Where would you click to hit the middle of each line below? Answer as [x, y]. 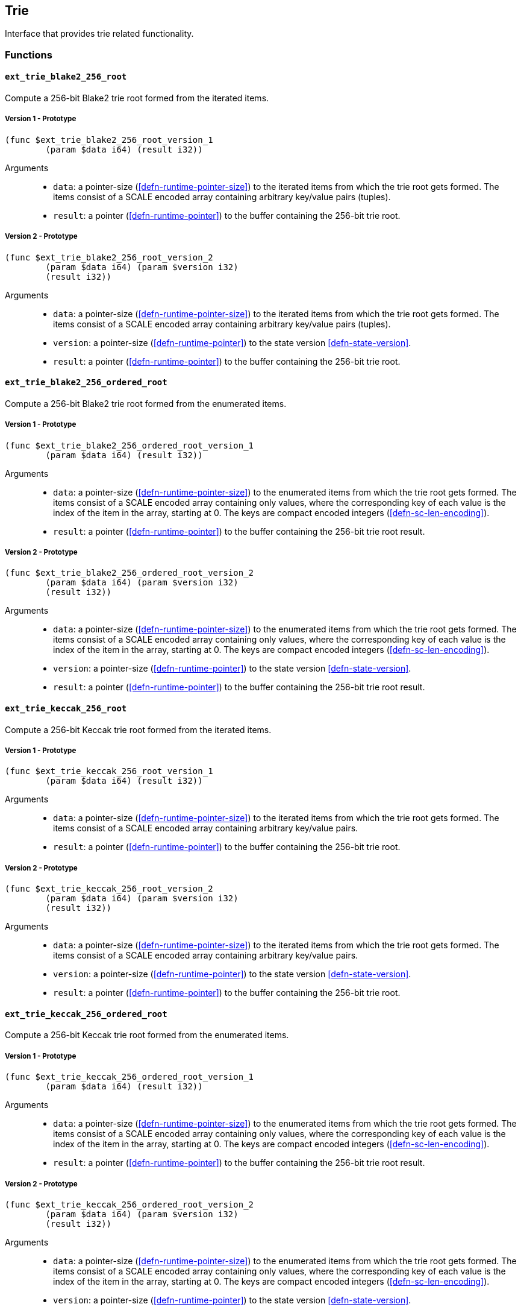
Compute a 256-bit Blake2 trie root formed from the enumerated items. [146, 403]
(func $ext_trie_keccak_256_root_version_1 [109, 771]
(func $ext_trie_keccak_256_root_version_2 [109, 889]
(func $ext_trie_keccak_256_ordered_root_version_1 [129, 1077]
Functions [29, 55]
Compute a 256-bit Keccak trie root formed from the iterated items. [138, 729]
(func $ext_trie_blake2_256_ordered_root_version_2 [129, 573]
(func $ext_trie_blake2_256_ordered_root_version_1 [129, 445]
